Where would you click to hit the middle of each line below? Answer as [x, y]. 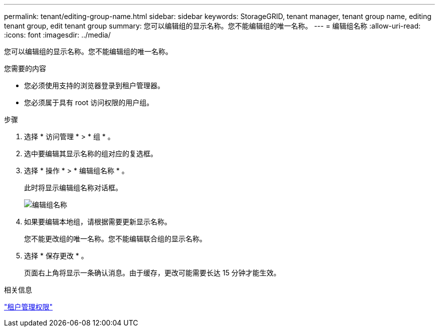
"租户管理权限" [29, 307]
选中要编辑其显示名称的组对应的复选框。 [91, 153]
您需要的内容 [25, 68]
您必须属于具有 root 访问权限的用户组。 [89, 102]
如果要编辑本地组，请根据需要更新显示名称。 [98, 222]
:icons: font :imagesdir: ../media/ [57, 35]
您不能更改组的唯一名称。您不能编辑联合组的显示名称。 [115, 239]
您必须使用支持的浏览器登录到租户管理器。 [94, 85]
